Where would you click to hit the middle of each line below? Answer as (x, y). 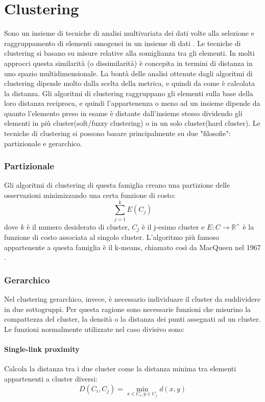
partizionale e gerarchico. (43, 143)
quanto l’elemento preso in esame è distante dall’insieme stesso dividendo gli (123, 113)
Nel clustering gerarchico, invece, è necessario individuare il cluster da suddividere (132, 299)
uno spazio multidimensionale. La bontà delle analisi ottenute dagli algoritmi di (128, 73)
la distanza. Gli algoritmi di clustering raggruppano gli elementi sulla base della (129, 93)
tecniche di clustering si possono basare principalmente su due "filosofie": (117, 133)
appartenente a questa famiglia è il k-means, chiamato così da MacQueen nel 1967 (132, 247)
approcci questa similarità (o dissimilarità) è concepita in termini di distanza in (128, 63)
